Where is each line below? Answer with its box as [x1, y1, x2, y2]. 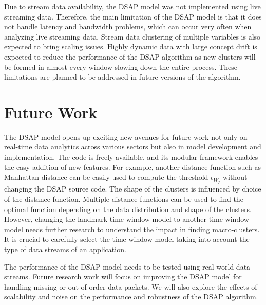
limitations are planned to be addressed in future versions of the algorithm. [4, 71, 241, 82]
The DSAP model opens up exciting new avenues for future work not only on [4, 131, 248, 142]
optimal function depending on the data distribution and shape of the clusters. [4, 203, 252, 214]
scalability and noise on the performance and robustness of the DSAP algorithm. [4, 291, 258, 302]
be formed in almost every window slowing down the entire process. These [4, 61, 237, 72]
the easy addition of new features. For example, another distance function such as [4, 161, 261, 172]
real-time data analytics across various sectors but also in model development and [4, 141, 261, 152]
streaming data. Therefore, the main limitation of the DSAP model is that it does [4, 11, 262, 22]
